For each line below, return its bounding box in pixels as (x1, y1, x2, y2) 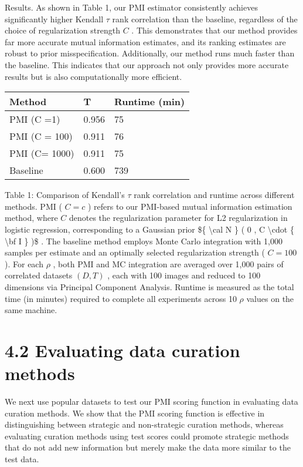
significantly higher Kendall (5, 12, 104, 25)
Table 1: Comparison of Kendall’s (5, 189, 125, 201)
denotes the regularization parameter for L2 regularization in (69, 211, 288, 224)
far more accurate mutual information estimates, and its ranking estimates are (5, 35, 286, 48)
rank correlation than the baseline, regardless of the (112, 12, 298, 25)
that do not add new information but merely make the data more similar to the (5, 441, 291, 453)
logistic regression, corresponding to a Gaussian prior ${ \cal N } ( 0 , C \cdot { (5, 223, 294, 235)
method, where (5, 211, 58, 224)
